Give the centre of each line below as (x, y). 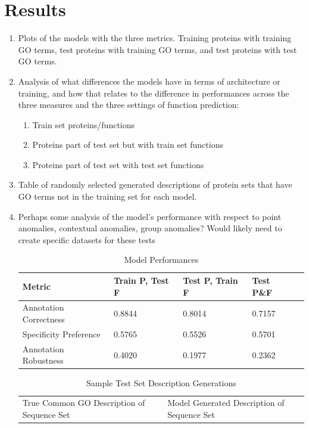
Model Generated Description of (226, 403)
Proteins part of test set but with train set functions (128, 145)
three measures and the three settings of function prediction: (129, 105)
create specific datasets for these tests (87, 239)
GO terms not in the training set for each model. (107, 196)
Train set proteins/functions (84, 124)
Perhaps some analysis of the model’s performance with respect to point (150, 216)
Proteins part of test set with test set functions (118, 164)
